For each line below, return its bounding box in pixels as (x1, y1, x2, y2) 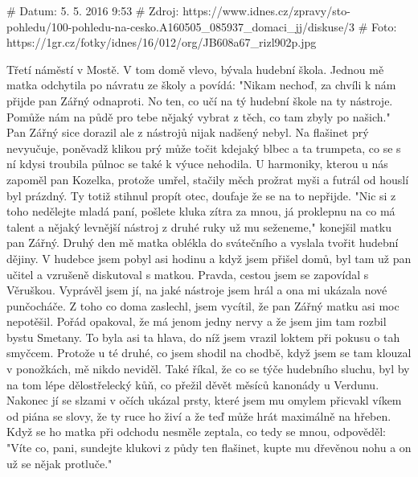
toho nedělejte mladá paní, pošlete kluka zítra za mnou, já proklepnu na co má (6, 203, 395, 220)
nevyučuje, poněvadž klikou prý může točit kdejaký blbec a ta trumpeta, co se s (6, 139, 401, 156)
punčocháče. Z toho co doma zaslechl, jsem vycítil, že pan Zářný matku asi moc (6, 297, 400, 314)
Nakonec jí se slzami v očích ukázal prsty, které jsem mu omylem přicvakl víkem (6, 392, 402, 409)
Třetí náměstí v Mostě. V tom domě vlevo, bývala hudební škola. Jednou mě (6, 60, 384, 77)
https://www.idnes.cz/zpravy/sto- (182, 2, 350, 19)
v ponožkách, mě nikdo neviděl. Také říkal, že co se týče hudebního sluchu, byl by (6, 360, 410, 377)
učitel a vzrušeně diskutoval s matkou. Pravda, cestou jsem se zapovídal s (6, 265, 369, 282)
